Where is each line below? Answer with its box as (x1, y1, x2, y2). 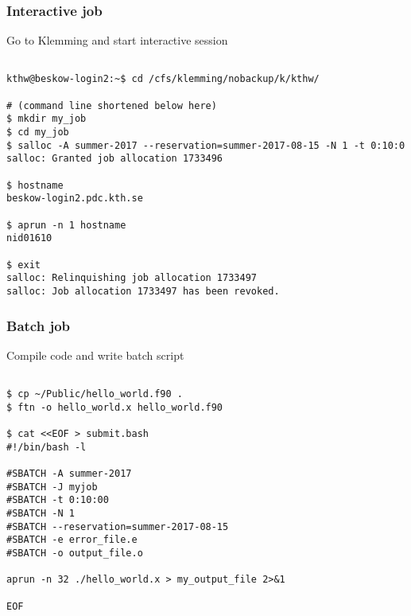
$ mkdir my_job (6, 113, 87, 125)
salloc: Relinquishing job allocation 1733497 (6, 272, 257, 284)
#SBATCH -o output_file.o (6, 547, 143, 559)
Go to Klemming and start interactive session (6, 32, 228, 49)
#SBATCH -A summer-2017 (6, 468, 132, 480)
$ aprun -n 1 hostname (6, 219, 126, 231)
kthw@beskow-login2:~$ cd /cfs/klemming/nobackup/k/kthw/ (6, 73, 320, 85)
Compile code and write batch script (6, 346, 184, 363)
